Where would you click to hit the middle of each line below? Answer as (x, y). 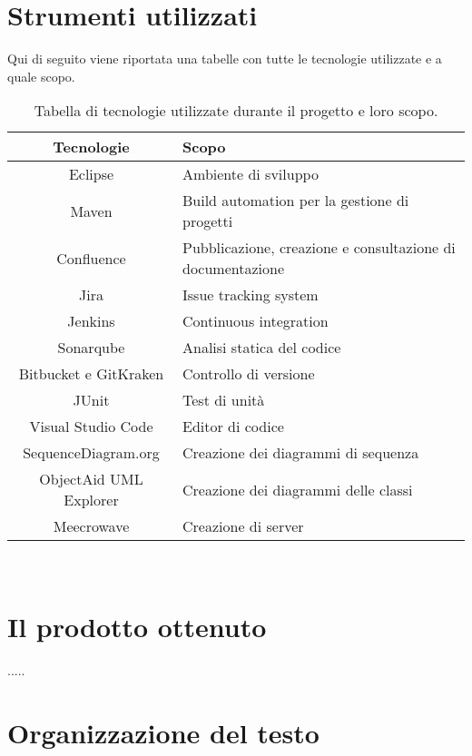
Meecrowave (91, 526)
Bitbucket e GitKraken (91, 374)
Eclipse (91, 174)
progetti (208, 221)
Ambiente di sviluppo (251, 174)
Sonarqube (91, 348)
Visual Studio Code (91, 427)
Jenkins (91, 321)
